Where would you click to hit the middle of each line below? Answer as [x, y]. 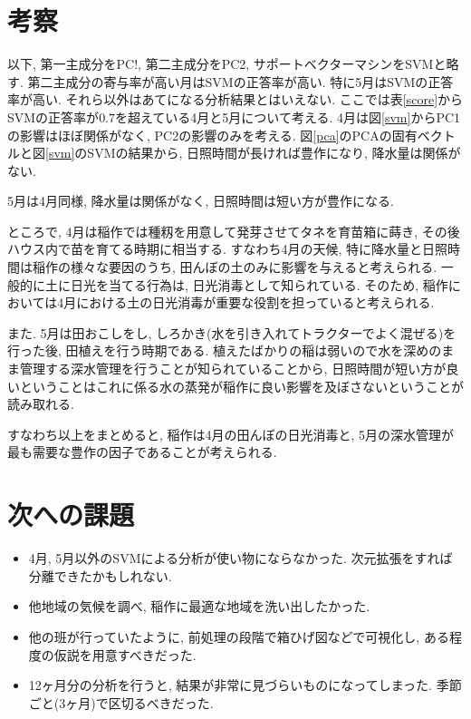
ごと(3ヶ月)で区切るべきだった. [121, 702]
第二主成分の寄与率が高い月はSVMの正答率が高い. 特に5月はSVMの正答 [240, 81]
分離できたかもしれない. [100, 575]
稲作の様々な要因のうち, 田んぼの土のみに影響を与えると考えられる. [235, 267]
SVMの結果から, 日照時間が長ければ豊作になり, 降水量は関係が [274, 153]
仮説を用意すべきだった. [125, 654]
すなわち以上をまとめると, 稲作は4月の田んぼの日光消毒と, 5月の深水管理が [231, 434]
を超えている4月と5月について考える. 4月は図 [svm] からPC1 [288, 117]
